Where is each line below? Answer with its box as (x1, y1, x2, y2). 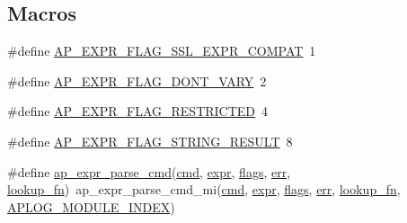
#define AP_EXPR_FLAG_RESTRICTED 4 (7, 102, 269, 120)
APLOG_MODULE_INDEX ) (7, 197, 175, 216)
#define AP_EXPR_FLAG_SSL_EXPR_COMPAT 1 (7, 41, 316, 60)
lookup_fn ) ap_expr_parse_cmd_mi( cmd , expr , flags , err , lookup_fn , (7, 180, 401, 199)
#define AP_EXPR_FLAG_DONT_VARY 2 (7, 71, 267, 90)
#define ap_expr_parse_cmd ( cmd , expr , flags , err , (7, 162, 291, 181)
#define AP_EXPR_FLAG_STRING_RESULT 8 (7, 131, 293, 150)
